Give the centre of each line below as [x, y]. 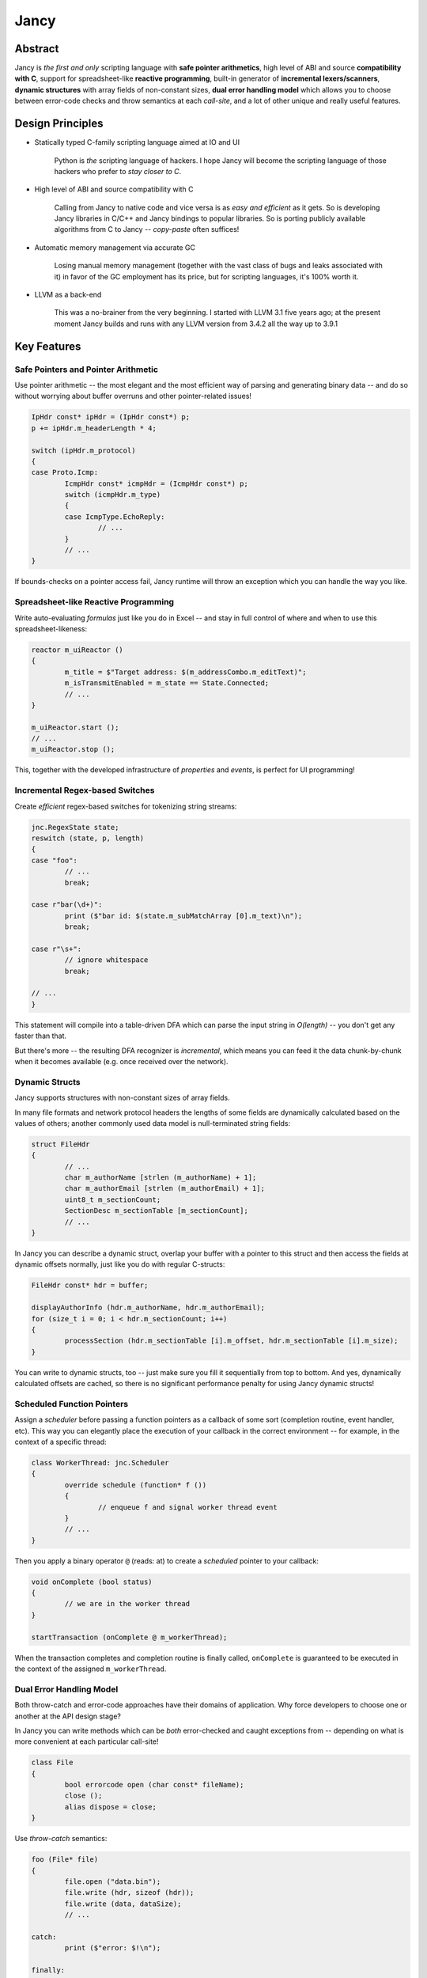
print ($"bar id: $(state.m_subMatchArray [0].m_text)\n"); [183, 915]
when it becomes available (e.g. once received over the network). [121, 1061]
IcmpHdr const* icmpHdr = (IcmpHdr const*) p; [156, 483]
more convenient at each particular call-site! [87, 1741]
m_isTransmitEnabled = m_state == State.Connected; [167, 683]
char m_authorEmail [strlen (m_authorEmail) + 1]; [164, 1188]
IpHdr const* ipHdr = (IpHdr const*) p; [110, 417]
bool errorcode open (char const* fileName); [154, 1785]
